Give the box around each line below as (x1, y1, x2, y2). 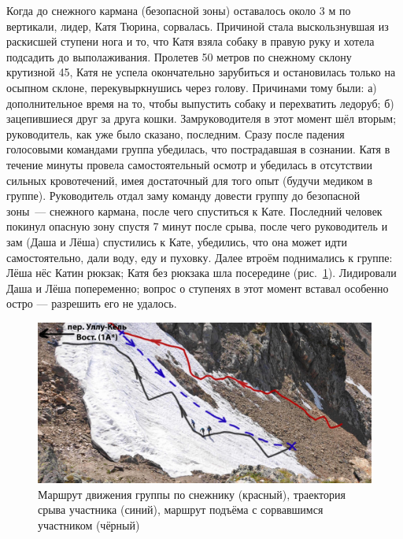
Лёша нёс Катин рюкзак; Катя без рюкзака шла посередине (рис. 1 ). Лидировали (6, 264, 397, 281)
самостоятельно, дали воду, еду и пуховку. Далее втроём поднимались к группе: (6, 249, 393, 265)
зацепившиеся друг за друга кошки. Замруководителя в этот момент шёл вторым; (6, 110, 397, 127)
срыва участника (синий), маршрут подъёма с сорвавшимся (38, 501, 324, 518)
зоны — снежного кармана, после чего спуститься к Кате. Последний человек (6, 202, 383, 219)
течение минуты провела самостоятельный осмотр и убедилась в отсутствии (6, 156, 372, 172)
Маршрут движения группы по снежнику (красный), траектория (38, 485, 346, 502)
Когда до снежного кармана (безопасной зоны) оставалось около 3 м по (6, 2, 351, 18)
